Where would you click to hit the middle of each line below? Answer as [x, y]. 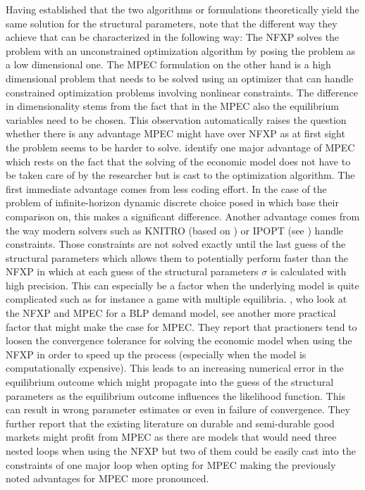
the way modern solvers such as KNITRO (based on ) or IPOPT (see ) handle [175, 230]
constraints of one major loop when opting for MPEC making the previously [171, 464]
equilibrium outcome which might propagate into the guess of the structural [170, 382]
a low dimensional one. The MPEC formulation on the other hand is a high [168, 64]
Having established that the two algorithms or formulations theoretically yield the [182, 9]
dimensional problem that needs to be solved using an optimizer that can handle [180, 78]
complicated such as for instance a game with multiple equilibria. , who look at [177, 299]
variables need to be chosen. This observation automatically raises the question [176, 119]
